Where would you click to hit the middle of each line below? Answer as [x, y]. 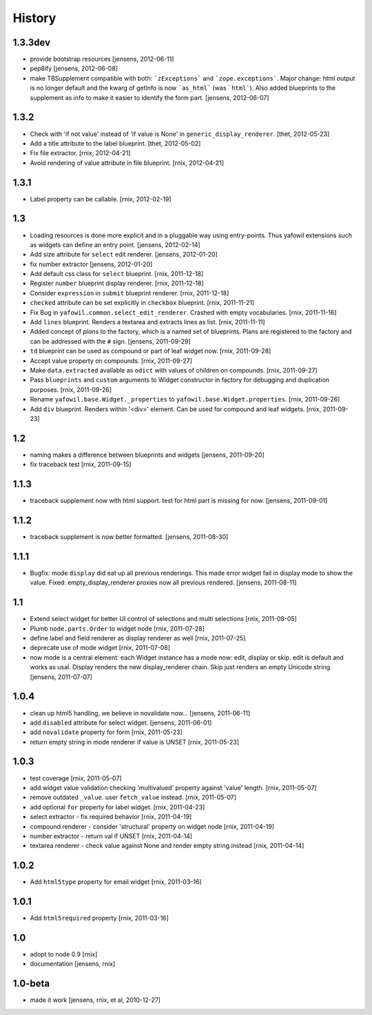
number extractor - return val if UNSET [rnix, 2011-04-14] [111, 836]
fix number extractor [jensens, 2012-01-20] [91, 264]
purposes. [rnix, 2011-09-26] [71, 389]
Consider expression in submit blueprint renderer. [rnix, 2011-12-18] [130, 293]
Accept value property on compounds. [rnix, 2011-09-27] [111, 361]
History [34, 18]
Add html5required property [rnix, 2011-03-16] [99, 918]
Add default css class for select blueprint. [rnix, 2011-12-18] [117, 274]
